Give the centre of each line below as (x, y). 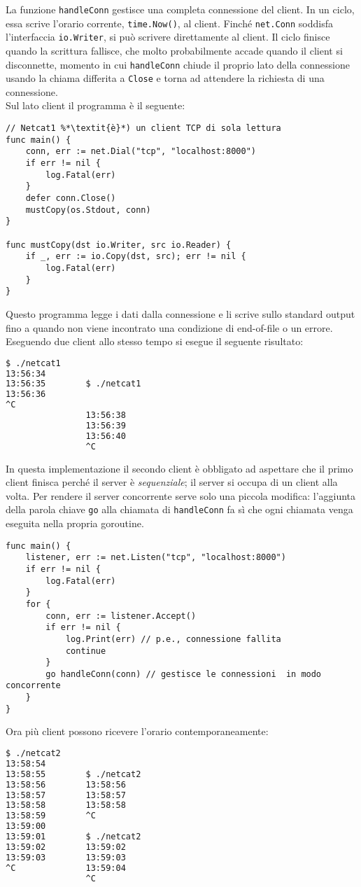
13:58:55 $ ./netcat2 (73, 774)
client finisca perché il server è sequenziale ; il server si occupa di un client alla (172, 482)
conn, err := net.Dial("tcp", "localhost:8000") (141, 152)
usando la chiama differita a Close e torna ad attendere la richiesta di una (165, 78)
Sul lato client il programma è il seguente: (95, 105)
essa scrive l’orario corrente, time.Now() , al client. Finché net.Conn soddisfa (169, 23)
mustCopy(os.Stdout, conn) (88, 210)
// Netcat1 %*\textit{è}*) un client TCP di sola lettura (143, 128)
